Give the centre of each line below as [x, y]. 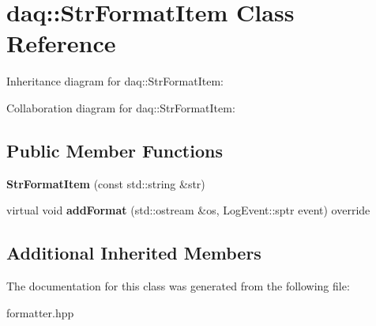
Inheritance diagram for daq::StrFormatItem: [115, 81]
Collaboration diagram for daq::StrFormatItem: [121, 107]
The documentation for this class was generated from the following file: [178, 286]
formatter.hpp [40, 312]
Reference [61, 43]
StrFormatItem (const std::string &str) [106, 183]
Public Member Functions [115, 150]
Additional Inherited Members [134, 253]
